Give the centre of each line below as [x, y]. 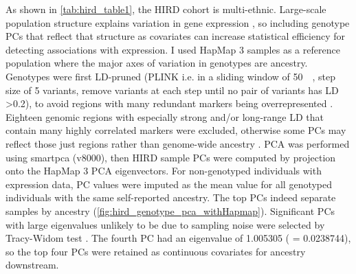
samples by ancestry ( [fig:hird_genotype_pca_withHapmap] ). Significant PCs [170, 210]
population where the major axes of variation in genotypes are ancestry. [157, 63]
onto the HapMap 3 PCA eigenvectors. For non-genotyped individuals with [164, 171]
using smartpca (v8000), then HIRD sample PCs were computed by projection [171, 157]
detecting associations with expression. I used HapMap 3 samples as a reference [173, 49]
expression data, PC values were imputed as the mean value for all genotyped [169, 184]
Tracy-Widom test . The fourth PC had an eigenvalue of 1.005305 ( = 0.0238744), [178, 238]
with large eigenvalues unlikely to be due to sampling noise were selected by [165, 224]
